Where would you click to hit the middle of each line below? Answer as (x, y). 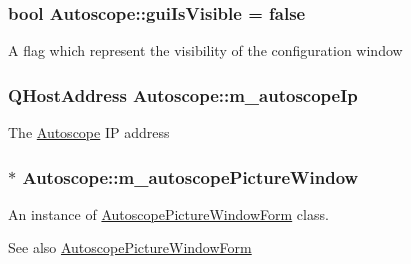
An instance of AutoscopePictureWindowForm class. (168, 213)
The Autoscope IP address (89, 132)
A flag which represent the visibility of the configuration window (205, 50)
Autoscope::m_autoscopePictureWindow (190, 176)
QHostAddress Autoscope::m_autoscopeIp (183, 94)
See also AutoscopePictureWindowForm (130, 247)
